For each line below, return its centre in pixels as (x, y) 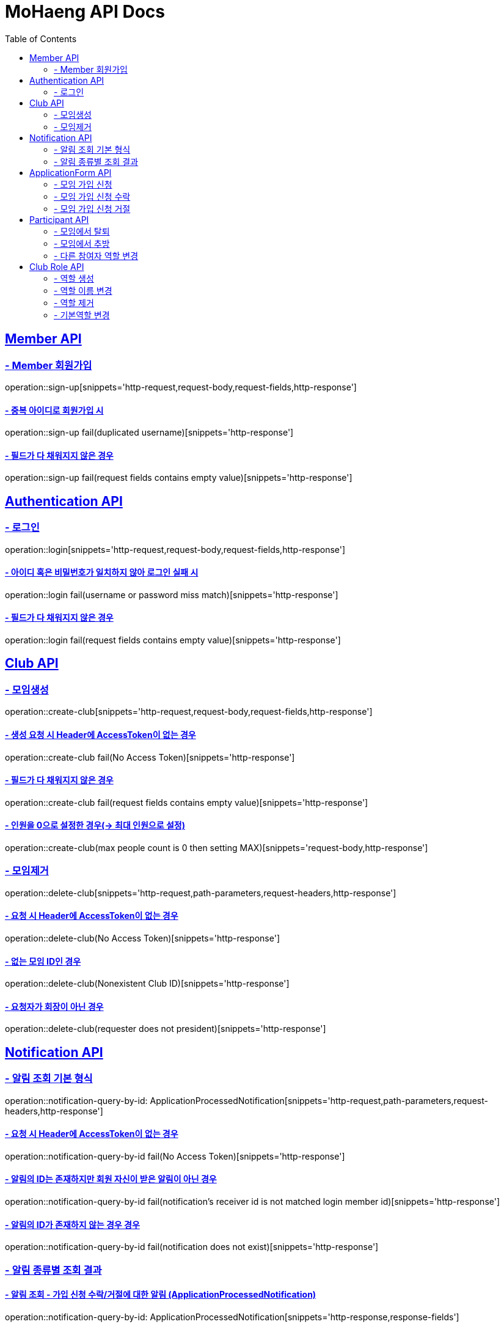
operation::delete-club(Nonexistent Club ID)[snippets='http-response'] (147, 984)
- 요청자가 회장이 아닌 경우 (54, 1006)
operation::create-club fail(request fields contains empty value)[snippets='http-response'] (187, 802)
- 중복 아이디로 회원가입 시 (54, 410)
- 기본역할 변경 (82, 315)
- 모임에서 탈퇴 (82, 231)
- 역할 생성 (74, 278)
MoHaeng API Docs (85, 12)
